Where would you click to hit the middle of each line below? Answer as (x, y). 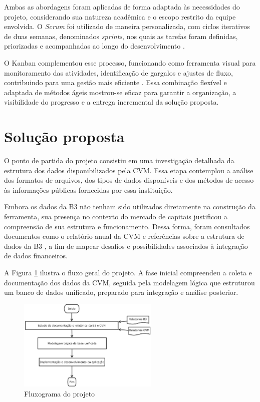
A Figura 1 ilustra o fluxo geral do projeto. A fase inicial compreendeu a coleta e (128, 272)
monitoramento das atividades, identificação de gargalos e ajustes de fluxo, (119, 72)
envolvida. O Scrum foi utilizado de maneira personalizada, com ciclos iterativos (127, 26)
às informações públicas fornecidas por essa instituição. (88, 189)
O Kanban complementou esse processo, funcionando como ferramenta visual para (130, 62)
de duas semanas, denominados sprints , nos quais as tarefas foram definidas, (121, 36)
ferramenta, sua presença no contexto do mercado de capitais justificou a (116, 217)
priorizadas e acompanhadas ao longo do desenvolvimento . (94, 46)
